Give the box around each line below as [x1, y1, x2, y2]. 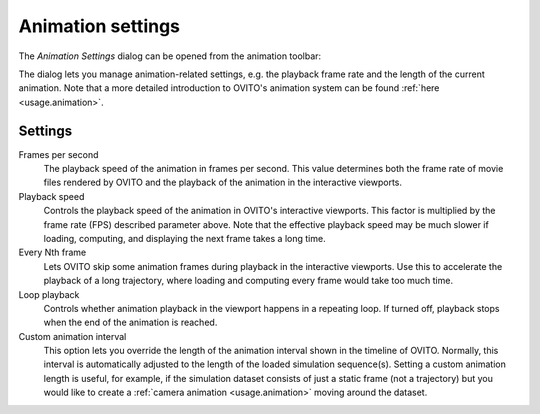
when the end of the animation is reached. [43, 316, 218, 329]
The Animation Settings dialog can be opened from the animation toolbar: [18, 50, 322, 62]
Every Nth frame [18, 246, 87, 259]
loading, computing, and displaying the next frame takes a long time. [43, 232, 326, 244]
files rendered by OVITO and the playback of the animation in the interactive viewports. [43, 176, 402, 189]
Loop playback [18, 288, 80, 300]
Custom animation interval [18, 330, 127, 342]
